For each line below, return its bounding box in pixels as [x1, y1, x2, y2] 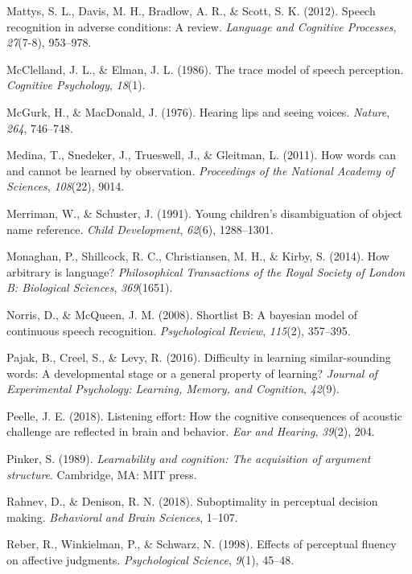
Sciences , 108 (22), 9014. [6, 178, 125, 195]
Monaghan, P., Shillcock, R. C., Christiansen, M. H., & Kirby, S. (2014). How [6, 248, 389, 264]
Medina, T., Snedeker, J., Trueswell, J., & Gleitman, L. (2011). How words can [6, 146, 396, 163]
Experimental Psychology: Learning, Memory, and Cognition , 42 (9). [6, 380, 340, 397]
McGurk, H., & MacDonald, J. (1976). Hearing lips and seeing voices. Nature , [6, 103, 390, 120]
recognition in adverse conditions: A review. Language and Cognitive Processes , [6, 18, 397, 35]
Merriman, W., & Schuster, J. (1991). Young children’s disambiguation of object [6, 204, 402, 221]
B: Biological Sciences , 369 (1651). [6, 279, 173, 296]
